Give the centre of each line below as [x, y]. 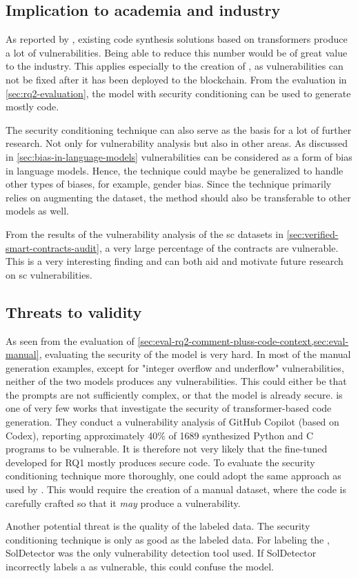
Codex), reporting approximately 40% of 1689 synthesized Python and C [160, 435]
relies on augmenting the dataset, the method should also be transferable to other [178, 197]
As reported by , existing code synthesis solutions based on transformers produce [177, 39]
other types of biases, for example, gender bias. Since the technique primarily [169, 184]
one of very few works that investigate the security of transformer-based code [169, 408]
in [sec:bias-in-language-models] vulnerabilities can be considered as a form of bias [179, 156]
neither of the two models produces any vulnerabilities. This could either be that [176, 381]
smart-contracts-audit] [52, 247]
